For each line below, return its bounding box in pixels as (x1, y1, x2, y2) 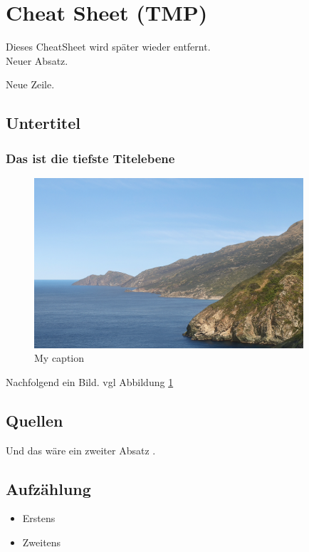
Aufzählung (6, 477, 91, 499)
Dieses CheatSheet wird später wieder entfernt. (6, 39, 211, 54)
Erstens (22, 511, 56, 526)
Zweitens (22, 535, 61, 550)
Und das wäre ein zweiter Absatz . (6, 442, 156, 457)
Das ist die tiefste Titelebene (6, 149, 175, 167)
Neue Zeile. (6, 77, 55, 92)
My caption (34, 350, 85, 365)
